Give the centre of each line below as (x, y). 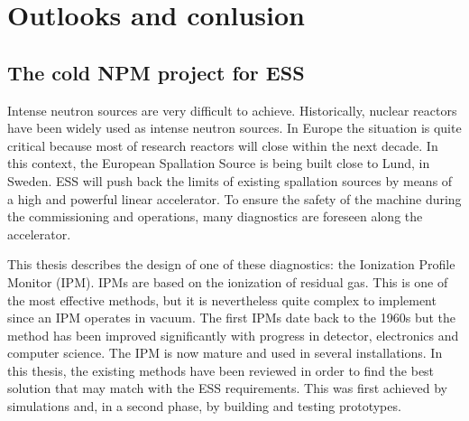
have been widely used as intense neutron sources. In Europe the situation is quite (234, 128)
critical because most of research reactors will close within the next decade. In (223, 145)
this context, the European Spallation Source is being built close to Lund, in (219, 163)
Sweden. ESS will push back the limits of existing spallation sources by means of (230, 180)
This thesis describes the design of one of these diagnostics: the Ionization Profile (231, 264)
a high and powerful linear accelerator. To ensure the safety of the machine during (234, 198)
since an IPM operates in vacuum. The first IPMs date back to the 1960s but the (232, 318)
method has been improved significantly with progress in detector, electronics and (233, 335)
